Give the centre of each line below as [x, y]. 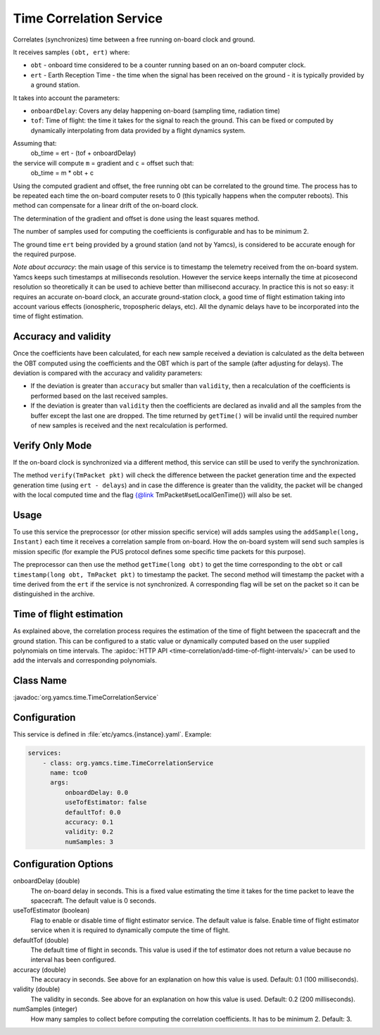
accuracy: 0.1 [89, 822]
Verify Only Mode [52, 445]
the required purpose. [45, 254]
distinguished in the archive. [54, 594]
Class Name [40, 680]
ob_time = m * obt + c [62, 173]
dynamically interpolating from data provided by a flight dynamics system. [138, 130]
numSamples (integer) [45, 1009]
